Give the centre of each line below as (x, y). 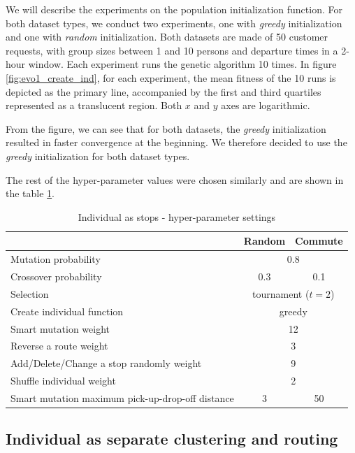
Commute (319, 241)
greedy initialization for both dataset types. (98, 156)
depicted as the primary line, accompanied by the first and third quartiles (164, 91)
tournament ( (281, 293)
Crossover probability (56, 276)
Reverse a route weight (59, 346)
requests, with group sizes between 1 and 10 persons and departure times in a (172, 50)
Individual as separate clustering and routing (172, 439)
